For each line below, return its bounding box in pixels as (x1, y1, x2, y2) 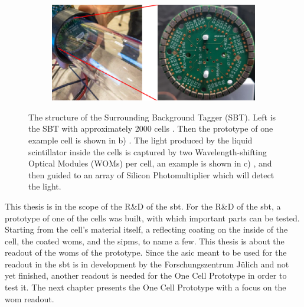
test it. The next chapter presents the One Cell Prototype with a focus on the (5, 281, 286, 293)
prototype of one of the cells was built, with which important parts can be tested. (5, 211, 300, 224)
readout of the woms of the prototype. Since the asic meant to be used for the (5, 246, 287, 259)
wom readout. (5, 292, 54, 305)
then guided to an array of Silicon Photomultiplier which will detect (28, 168, 274, 181)
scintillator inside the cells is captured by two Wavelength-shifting (28, 145, 267, 158)
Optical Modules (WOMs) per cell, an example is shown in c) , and (28, 157, 272, 169)
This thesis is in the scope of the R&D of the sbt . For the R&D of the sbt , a (5, 200, 281, 212)
